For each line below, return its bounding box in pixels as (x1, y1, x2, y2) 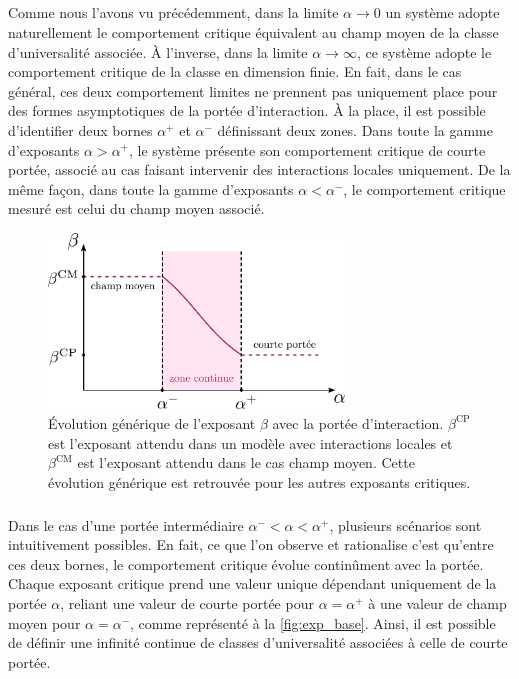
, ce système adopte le (356, 41, 492, 62)
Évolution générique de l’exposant (48, 412, 256, 433)
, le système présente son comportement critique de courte (129, 139, 486, 160)
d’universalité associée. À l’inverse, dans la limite (8, 41, 308, 62)
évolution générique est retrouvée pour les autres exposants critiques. (48, 471, 471, 492)
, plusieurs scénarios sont (329, 514, 482, 535)
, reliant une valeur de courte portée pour (60, 593, 314, 614)
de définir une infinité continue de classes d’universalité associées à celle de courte (8, 632, 508, 653)
